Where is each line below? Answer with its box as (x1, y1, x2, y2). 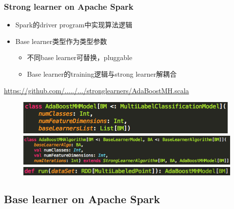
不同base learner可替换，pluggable (27, 52, 133, 63)
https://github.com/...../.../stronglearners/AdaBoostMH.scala (4, 85, 189, 95)
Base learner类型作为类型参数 (15, 36, 107, 46)
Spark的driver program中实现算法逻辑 (15, 20, 133, 30)
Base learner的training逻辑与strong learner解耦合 (27, 69, 177, 79)
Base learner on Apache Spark (4, 191, 160, 207)
